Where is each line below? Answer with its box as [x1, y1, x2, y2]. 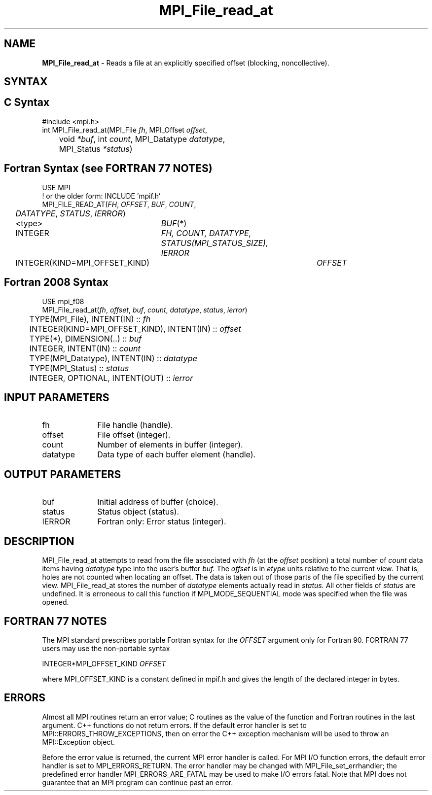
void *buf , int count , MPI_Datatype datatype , [59, 134, 225, 144]
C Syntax [4, 96, 50, 109]
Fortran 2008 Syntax [4, 276, 108, 289]
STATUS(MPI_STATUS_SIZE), [161, 238, 268, 248]
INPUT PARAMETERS [4, 391, 109, 404]
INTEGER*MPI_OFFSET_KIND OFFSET [42, 659, 166, 668]
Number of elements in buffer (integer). [97, 440, 243, 450]
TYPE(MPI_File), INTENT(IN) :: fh [29, 313, 151, 324]
